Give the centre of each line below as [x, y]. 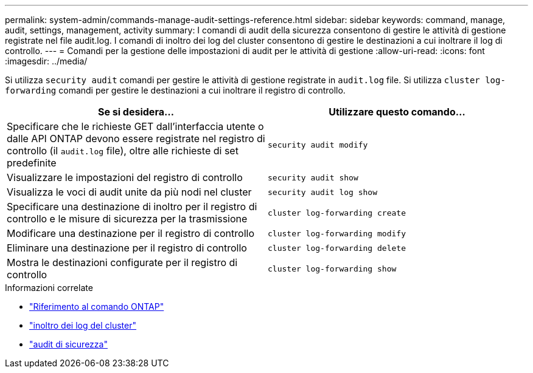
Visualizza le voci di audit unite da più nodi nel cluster [129, 192]
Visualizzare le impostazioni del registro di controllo [125, 177]
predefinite [32, 163]
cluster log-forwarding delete [337, 248]
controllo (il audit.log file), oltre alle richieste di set [123, 151]
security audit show [313, 177]
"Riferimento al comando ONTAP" [97, 306]
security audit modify [318, 145]
